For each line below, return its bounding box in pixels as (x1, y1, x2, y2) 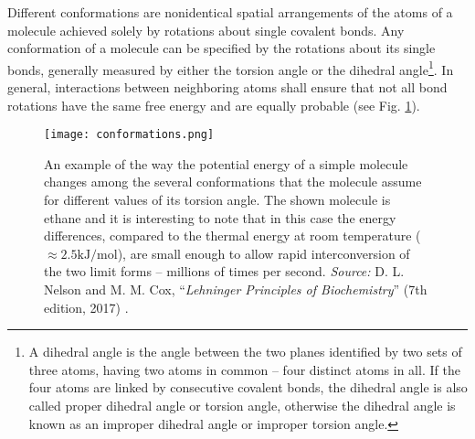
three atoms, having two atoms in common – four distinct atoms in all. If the (28, 359, 460, 379)
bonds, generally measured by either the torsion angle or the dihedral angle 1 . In (7, 57, 454, 79)
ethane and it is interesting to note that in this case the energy (44, 208, 396, 227)
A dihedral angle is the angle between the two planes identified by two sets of (28, 342, 462, 361)
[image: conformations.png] (44, 128, 215, 142)
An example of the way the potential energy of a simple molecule (44, 154, 408, 173)
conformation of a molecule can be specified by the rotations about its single (7, 38, 436, 58)
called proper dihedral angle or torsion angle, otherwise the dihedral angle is (28, 396, 456, 414)
